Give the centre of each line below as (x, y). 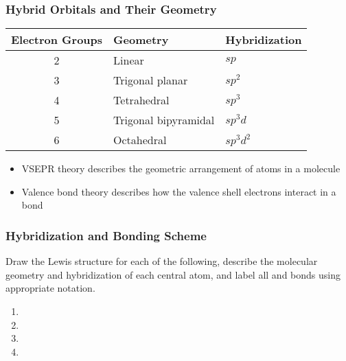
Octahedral (140, 140)
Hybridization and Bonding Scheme (106, 235)
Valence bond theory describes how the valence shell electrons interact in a (179, 191)
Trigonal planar (151, 80)
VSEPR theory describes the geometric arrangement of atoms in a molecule (181, 168)
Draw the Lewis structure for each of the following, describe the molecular (162, 261)
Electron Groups (57, 40)
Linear (129, 60)
